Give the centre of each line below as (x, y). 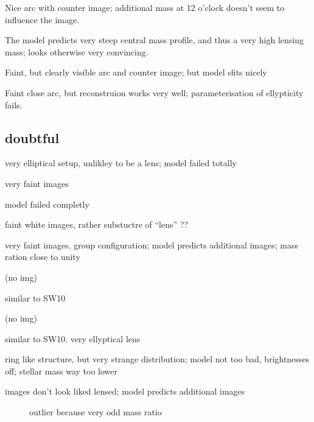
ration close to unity (43, 257)
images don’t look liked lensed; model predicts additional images (125, 391)
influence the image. (42, 19)
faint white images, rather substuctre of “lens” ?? (97, 224)
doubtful (32, 137)
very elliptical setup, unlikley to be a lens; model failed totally (121, 163)
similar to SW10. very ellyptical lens (73, 338)
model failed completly (47, 204)
